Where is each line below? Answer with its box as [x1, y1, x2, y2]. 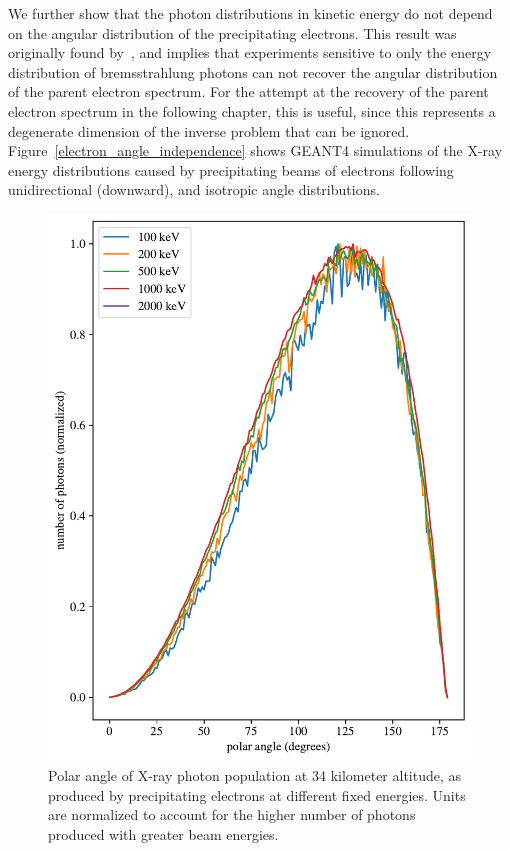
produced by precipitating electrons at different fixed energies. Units [48, 784, 466, 805]
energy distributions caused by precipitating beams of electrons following [8, 159, 454, 180]
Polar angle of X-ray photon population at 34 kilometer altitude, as [48, 765, 462, 786]
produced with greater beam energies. [48, 823, 279, 844]
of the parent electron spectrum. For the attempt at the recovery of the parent [8, 81, 489, 102]
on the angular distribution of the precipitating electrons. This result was [8, 22, 457, 43]
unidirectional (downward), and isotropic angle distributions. [8, 179, 380, 200]
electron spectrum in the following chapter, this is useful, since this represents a [8, 100, 496, 121]
